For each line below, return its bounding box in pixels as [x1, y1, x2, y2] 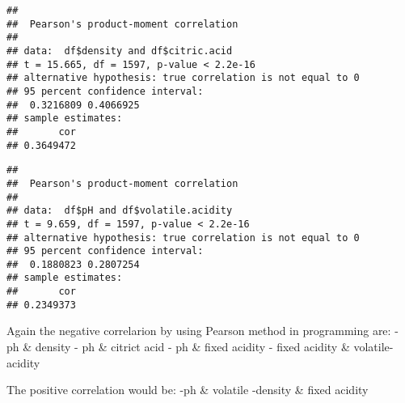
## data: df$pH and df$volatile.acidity [6, 205, 233, 217]
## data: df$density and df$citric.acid [6, 45, 233, 57]
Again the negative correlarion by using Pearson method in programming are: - [6, 322, 399, 339]
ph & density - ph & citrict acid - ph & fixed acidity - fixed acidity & [6, 338, 350, 355]
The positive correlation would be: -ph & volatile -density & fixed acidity [6, 381, 369, 398]
